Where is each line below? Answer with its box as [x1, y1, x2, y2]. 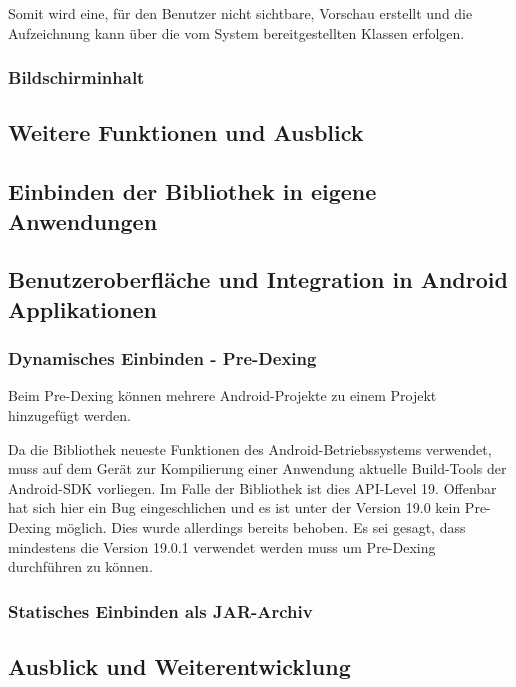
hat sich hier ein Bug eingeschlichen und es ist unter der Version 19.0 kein [8, 497, 461, 518]
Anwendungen [8, 205, 158, 236]
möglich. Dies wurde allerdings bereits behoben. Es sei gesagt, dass [55, 516, 466, 537]
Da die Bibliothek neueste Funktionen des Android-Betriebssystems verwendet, [8, 438, 492, 459]
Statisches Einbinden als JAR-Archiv [8, 598, 313, 623]
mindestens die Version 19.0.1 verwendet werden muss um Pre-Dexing [8, 536, 436, 557]
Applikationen [8, 293, 158, 324]
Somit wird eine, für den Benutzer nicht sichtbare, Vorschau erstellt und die [8, 3, 473, 23]
